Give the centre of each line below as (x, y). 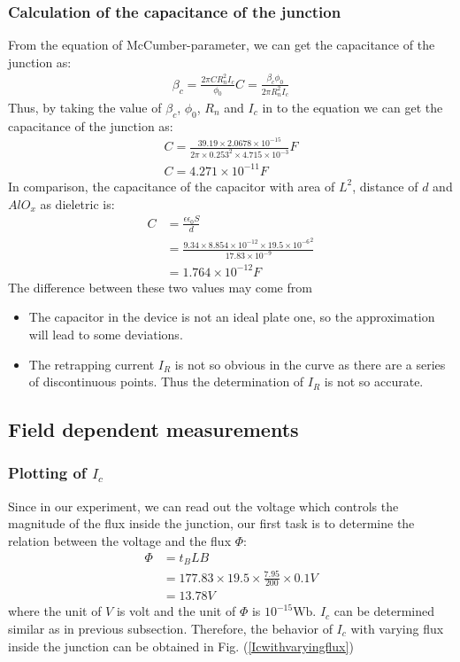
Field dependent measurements (153, 429)
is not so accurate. (374, 382)
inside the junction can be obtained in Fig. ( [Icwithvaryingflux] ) (181, 646)
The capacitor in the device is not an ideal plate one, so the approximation (232, 317)
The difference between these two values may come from (160, 287)
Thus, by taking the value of (85, 107)
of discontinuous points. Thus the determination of (166, 382)
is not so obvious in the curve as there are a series (310, 364)
